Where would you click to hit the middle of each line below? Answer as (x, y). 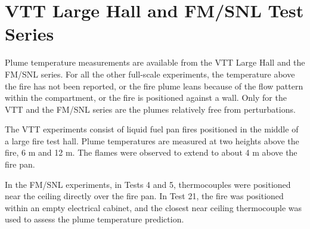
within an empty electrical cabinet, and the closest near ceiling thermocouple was (154, 207)
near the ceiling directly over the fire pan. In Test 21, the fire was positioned (144, 196)
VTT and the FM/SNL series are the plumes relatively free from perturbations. (150, 109)
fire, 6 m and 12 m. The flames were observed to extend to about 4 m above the (151, 152)
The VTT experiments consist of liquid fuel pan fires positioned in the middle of (152, 129)
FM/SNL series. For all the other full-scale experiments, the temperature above (150, 74)
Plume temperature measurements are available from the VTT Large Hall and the (155, 62)
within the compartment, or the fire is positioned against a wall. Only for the (146, 98)
